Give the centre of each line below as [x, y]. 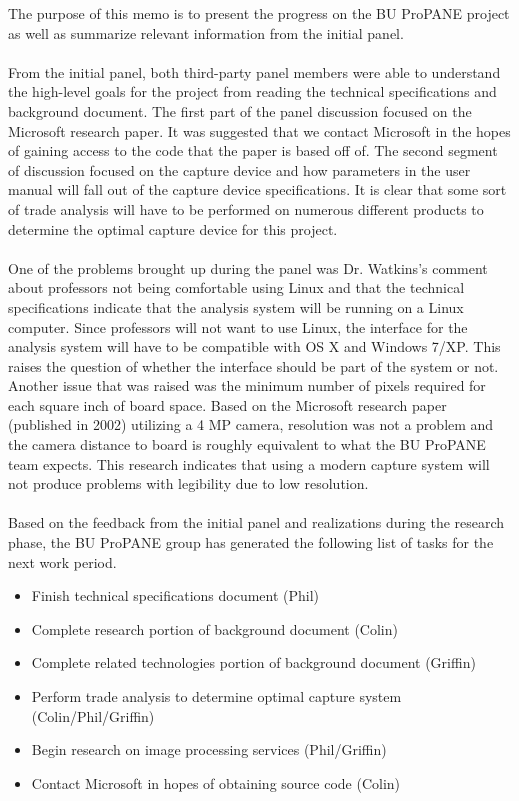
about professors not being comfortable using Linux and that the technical [236, 287]
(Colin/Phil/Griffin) [93, 715]
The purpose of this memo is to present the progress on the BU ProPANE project [259, 13]
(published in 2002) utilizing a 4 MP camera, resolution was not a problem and [251, 424]
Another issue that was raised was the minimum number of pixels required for [247, 385]
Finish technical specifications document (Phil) [175, 595]
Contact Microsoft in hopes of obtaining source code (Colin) [216, 782]
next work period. [62, 561]
